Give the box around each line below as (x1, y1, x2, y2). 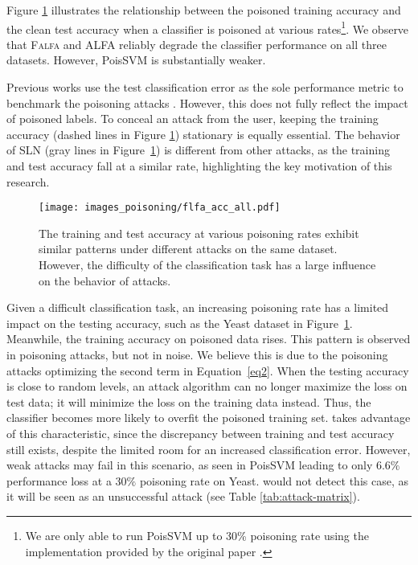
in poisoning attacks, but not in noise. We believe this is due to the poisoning (6, 346, 388, 362)
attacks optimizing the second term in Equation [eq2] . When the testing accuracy (6, 362, 409, 379)
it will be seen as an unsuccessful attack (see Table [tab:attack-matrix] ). (6, 488, 360, 505)
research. (6, 173, 50, 190)
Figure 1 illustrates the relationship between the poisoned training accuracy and (6, 2, 401, 18)
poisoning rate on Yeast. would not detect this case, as (139, 472, 408, 489)
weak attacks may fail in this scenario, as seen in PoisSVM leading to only (6, 457, 373, 473)
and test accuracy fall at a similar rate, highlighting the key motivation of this (6, 158, 392, 174)
